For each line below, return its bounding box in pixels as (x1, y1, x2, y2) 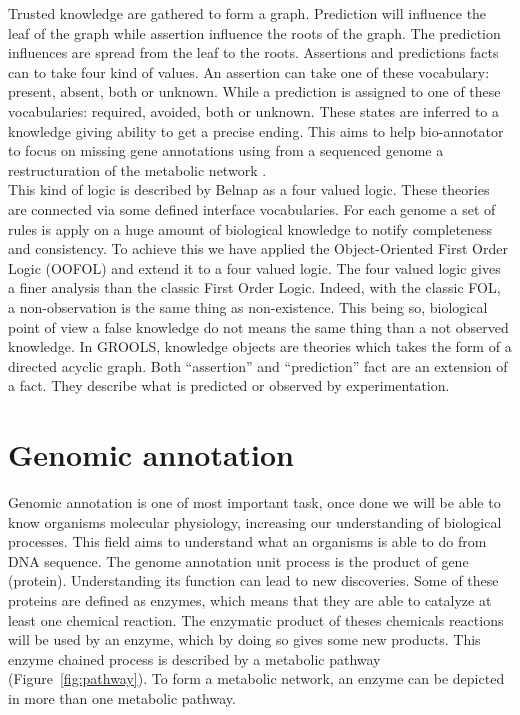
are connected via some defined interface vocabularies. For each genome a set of (8, 198, 496, 219)
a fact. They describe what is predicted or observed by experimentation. (8, 375, 450, 396)
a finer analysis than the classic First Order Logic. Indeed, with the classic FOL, (8, 277, 501, 298)
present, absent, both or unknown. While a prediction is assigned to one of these (8, 81, 501, 102)
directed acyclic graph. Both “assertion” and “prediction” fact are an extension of (8, 355, 508, 376)
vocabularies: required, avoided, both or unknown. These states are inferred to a (8, 100, 499, 121)
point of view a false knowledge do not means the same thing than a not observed (8, 316, 509, 337)
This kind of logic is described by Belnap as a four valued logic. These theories (8, 179, 490, 200)
